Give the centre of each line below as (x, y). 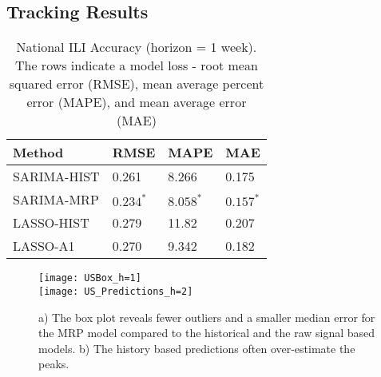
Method (38, 153)
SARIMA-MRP (56, 200)
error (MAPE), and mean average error (137, 102)
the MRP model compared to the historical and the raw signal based (207, 333)
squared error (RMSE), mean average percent (137, 84)
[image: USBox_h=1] (90, 278)
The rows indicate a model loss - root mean (136, 65)
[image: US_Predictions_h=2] (116, 291)
